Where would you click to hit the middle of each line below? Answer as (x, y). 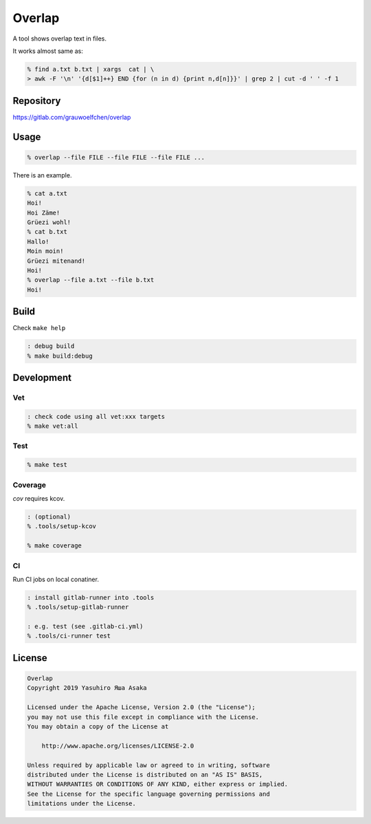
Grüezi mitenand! (56, 261)
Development (42, 377)
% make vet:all (53, 426)
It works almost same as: (48, 51)
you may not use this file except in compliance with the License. (143, 717)
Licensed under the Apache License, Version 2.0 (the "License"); (141, 707)
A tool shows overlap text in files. (59, 39)
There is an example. (42, 175)
